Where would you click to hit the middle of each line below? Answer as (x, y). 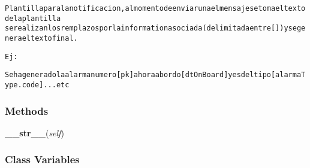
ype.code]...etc (37, 85)
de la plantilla (33, 18)
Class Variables (42, 159)
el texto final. (50, 38)
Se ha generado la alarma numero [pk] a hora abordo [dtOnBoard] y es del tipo (138, 75)
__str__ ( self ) (34, 132)
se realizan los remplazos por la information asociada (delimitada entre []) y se (151, 28)
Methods (27, 110)
